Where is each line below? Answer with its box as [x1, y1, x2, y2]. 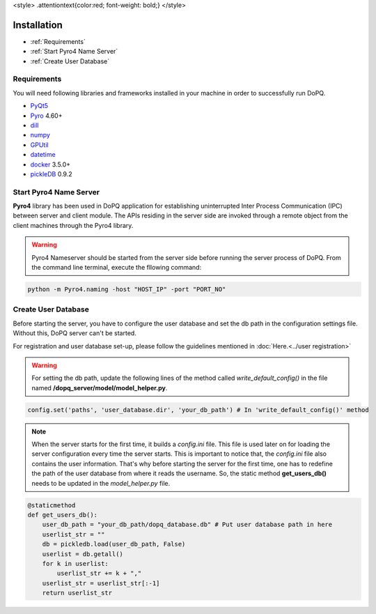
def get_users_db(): [27, 511, 97, 519]
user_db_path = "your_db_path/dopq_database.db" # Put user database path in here [42, 521, 333, 529]
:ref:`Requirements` [30, 37, 86, 45]
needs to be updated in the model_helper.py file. [31, 479, 171, 487]
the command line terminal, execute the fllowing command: [31, 263, 202, 272]
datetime [30, 151, 56, 159]
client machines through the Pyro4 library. [13, 221, 134, 229]
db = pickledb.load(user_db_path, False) [42, 540, 186, 548]
